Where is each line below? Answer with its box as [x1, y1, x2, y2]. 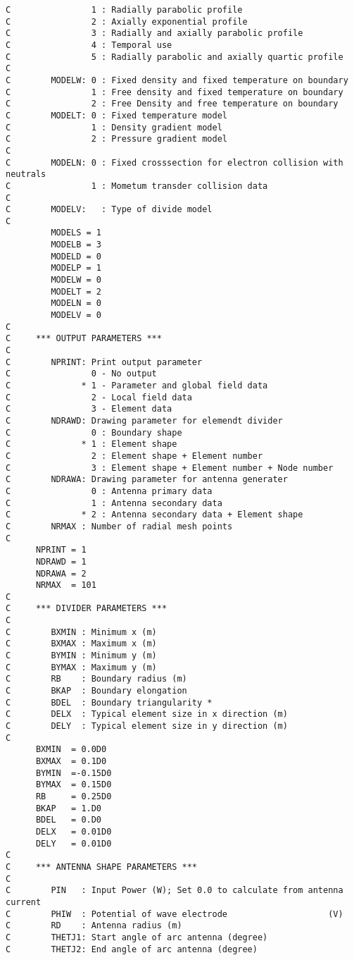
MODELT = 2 [51, 286, 102, 297]
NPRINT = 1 [35, 545, 87, 555]
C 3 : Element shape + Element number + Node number [6, 462, 334, 473]
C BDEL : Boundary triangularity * [6, 697, 213, 708]
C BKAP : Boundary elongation [6, 686, 187, 696]
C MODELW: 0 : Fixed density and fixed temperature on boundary [6, 75, 348, 85]
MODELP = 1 [51, 263, 102, 273]
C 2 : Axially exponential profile [6, 16, 248, 27]
